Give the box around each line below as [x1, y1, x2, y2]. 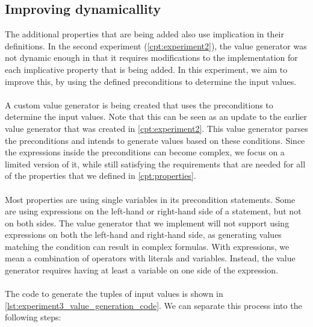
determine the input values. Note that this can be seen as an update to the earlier [5, 110, 308, 123]
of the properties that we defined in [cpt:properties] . [5, 169, 196, 182]
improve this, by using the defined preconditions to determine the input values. [5, 75, 297, 87]
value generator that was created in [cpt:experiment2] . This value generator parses [5, 122, 308, 134]
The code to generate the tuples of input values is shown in [5, 287, 223, 300]
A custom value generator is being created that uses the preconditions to [5, 98, 273, 111]
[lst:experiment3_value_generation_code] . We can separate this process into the [5, 299, 302, 311]
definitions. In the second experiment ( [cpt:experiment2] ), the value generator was [5, 39, 307, 52]
